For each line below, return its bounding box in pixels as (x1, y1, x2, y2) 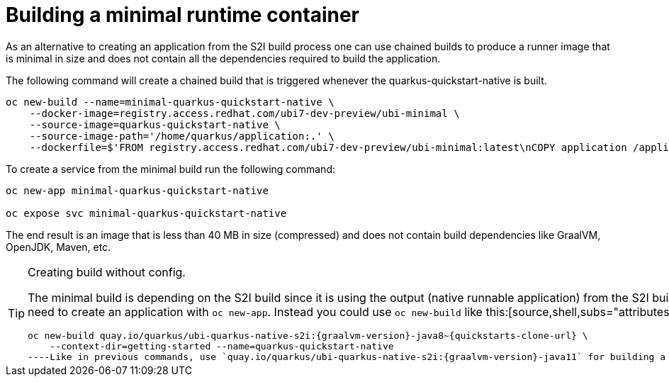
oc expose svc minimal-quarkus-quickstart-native (6, 207, 287, 219)
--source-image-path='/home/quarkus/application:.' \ (29, 130, 334, 142)
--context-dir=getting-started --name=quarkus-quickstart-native (50, 340, 394, 352)
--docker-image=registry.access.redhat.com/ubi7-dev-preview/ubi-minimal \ (29, 107, 460, 119)
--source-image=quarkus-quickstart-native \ (29, 118, 281, 130)
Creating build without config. (28, 264, 186, 279)
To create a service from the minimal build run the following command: (6, 162, 336, 175)
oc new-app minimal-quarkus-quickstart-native (6, 184, 269, 196)
